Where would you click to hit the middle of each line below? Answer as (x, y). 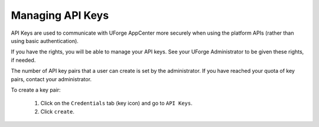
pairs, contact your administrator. (51, 79)
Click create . (58, 111)
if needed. (23, 60)
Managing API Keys (60, 15)
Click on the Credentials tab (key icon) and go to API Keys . (116, 103)
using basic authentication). (45, 41)
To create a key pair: (36, 90)
